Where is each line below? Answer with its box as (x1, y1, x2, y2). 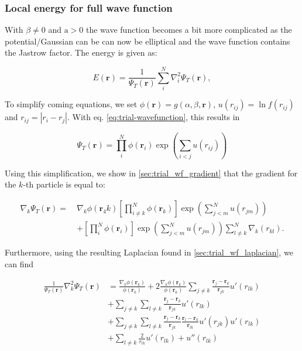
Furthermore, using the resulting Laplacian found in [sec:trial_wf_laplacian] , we (5, 246, 293, 258)
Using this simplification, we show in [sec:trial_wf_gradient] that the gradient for (5, 166, 298, 179)
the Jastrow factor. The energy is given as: (5, 46, 157, 59)
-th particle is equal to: (23, 178, 105, 190)
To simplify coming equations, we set (5, 98, 138, 110)
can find (5, 257, 34, 270)
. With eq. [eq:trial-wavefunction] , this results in (67, 111, 240, 123)
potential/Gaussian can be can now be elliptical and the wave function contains (5, 35, 290, 47)
